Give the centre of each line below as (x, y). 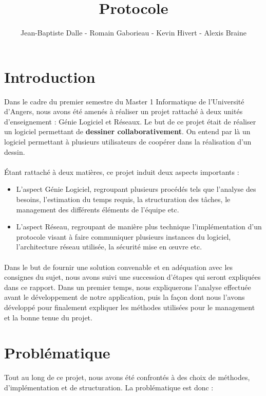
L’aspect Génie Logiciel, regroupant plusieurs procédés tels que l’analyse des (136, 189)
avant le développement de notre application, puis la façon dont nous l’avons (125, 297)
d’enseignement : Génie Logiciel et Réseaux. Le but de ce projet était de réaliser (130, 121)
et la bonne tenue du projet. (48, 317)
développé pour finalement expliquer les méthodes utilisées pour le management (130, 307)
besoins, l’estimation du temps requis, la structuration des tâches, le (123, 199)
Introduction (50, 76)
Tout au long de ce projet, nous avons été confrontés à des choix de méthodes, (127, 377)
